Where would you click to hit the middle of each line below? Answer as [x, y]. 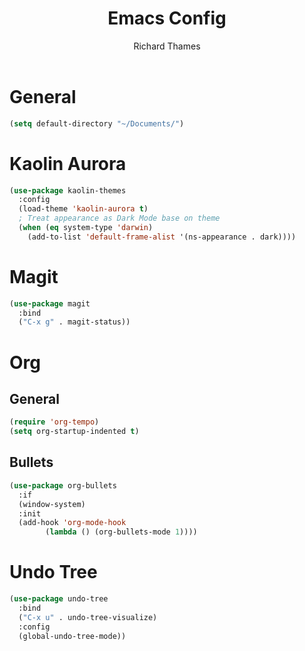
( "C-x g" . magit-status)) [74, 322]
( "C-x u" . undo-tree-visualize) [88, 617]
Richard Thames [167, 46]
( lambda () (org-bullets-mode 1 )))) [121, 532]
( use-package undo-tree [59, 599]
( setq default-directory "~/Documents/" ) [97, 123]
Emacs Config [167, 18]
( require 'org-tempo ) [54, 422]
